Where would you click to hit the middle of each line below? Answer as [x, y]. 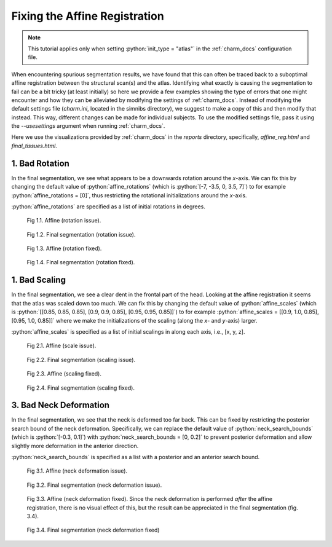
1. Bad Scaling [38, 280]
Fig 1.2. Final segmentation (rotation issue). [81, 234]
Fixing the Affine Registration [88, 16]
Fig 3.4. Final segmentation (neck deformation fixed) [93, 530]
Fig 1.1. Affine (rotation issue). [64, 221]
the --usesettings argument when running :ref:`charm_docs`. [88, 126]
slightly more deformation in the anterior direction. [75, 446]
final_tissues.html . [34, 146]
